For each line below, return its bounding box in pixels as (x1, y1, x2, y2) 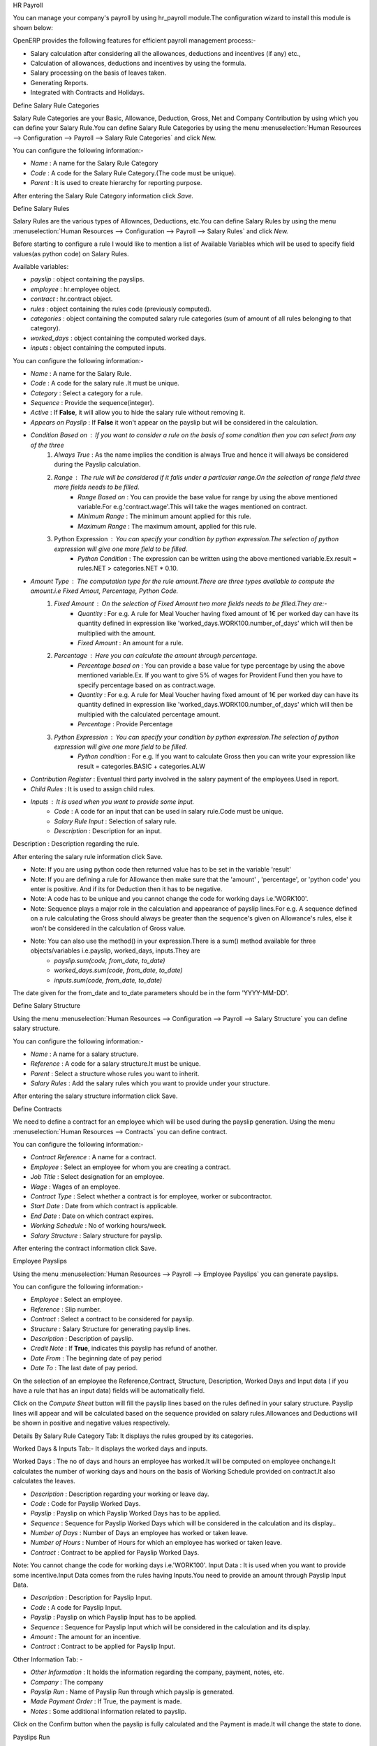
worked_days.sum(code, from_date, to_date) (54, 966, 183, 974)
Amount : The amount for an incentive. (30, 1632, 141, 1641)
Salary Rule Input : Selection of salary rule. (54, 817, 177, 826)
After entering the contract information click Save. (13, 1244, 157, 1252)
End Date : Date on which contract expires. (30, 1212, 154, 1220)
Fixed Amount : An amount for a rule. (77, 639, 184, 647)
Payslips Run (13, 1733, 50, 1741)
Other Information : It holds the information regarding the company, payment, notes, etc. (30, 1668, 285, 1676)
